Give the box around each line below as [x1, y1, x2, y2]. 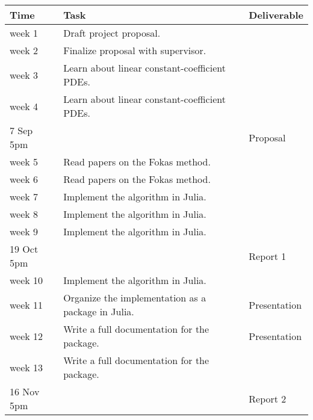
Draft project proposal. [63, 26, 161, 40]
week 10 [10, 273, 43, 287]
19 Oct [10, 242, 39, 256]
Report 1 [249, 249, 287, 263]
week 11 [10, 297, 43, 312]
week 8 [10, 207, 39, 221]
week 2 [10, 43, 39, 57]
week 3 [10, 67, 39, 82]
